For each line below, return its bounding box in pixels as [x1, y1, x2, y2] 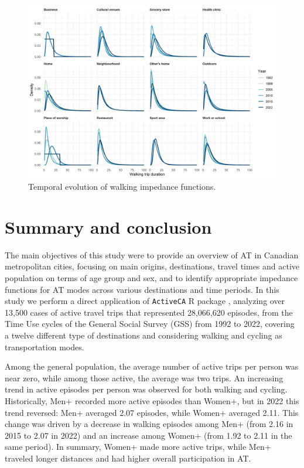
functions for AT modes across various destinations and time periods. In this [5, 283, 279, 295]
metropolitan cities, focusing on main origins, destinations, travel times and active [5, 260, 300, 272]
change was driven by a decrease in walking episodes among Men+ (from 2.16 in [5, 418, 293, 430]
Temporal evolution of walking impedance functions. [28, 180, 216, 193]
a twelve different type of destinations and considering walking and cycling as [5, 329, 282, 341]
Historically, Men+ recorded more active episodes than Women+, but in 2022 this [5, 394, 299, 406]
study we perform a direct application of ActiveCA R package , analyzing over [5, 295, 285, 307]
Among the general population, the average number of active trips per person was [5, 360, 299, 373]
